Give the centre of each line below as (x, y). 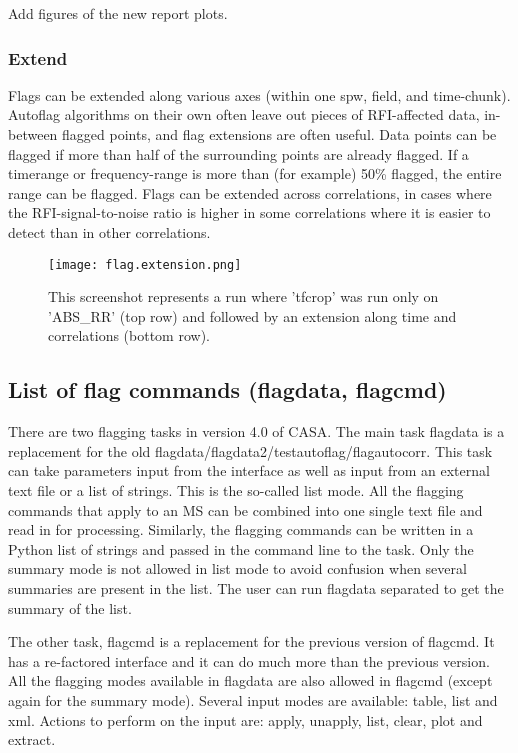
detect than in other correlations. (109, 231)
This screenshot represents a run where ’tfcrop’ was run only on (243, 296)
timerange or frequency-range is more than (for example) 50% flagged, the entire (255, 173)
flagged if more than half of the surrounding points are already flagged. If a (238, 153)
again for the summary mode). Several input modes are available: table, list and (253, 699)
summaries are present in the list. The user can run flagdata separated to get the (256, 587)
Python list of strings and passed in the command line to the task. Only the (241, 548)
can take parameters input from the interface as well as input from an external (249, 470)
